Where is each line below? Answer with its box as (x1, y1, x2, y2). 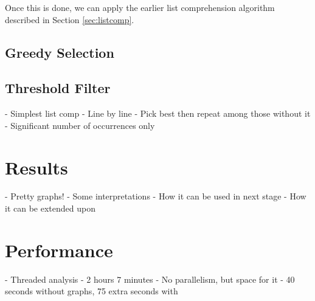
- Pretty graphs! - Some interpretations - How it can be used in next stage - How (5, 190, 306, 202)
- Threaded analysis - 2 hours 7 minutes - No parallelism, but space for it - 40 (5, 272, 295, 285)
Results (5, 154, 68, 179)
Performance (5, 237, 113, 262)
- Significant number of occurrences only (5, 119, 155, 131)
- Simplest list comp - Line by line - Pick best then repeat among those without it (5, 107, 311, 120)
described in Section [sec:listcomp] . (5, 13, 134, 26)
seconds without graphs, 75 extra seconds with (5, 285, 178, 297)
